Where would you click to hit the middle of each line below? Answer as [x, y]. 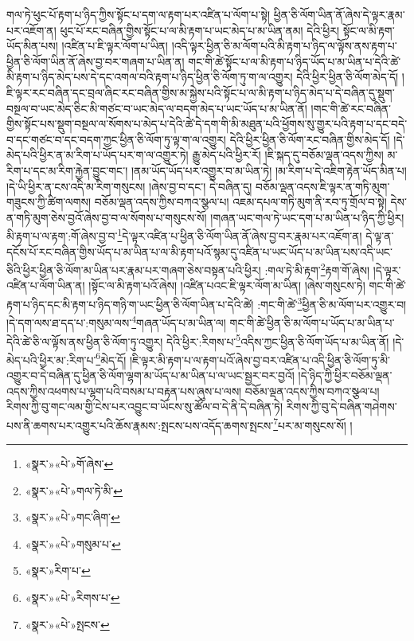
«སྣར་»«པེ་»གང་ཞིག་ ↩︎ [72, 517]
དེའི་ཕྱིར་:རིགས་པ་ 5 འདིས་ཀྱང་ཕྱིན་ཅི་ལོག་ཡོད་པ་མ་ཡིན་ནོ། [278, 340]
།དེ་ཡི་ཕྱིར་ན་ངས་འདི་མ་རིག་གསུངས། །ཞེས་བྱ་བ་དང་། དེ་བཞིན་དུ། [129, 186]
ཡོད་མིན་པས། [32, 46]
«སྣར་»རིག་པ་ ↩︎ [58, 571]
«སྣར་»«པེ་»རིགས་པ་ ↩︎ [72, 597]
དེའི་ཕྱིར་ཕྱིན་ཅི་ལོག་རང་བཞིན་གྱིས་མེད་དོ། [310, 139]
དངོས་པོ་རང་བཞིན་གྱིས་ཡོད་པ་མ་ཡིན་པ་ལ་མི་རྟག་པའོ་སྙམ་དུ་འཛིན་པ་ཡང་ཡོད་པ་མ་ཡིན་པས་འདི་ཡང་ [199, 251]
